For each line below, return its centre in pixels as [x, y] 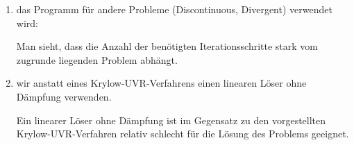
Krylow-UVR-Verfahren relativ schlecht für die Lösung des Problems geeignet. [183, 134]
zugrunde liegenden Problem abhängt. [97, 59]
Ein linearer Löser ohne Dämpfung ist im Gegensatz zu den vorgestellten [171, 120]
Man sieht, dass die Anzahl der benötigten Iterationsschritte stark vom [167, 46]
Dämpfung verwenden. [64, 96]
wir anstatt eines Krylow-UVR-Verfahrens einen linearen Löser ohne [161, 83]
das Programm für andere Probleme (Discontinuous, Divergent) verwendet [174, 9]
